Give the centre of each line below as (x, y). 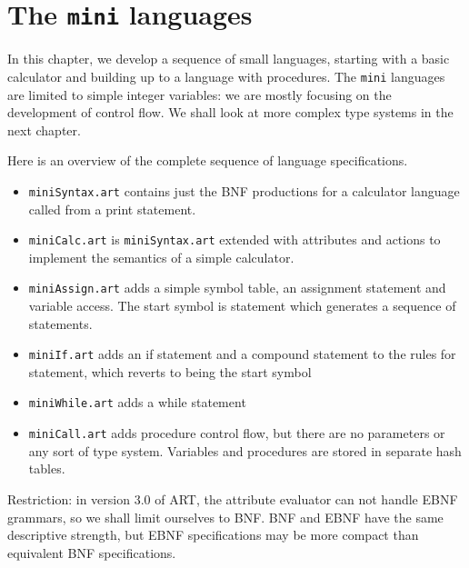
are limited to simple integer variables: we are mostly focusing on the (200, 94)
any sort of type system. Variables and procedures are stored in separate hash (245, 450)
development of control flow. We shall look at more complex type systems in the (230, 112)
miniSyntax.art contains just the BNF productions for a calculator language (244, 190)
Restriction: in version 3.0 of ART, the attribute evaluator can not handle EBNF (233, 498)
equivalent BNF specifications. (92, 552)
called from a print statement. (112, 209)
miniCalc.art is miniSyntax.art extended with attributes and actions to (234, 239)
